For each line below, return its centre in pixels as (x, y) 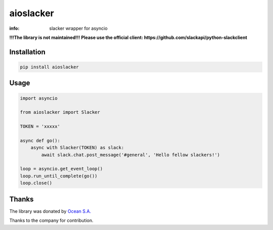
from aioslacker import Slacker (60, 112)
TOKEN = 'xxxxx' (40, 127)
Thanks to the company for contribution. (51, 220)
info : (14, 28)
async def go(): (40, 141)
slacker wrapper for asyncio (79, 28)
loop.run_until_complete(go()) (59, 176)
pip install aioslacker (50, 67)
